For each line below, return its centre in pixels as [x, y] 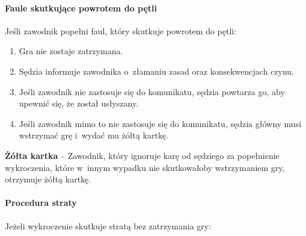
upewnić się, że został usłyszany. [79, 103]
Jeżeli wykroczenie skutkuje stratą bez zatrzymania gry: [108, 225]
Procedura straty [41, 203]
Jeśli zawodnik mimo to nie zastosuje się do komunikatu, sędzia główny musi [160, 123]
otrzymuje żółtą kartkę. [48, 179]
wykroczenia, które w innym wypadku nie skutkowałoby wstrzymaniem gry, [145, 167]
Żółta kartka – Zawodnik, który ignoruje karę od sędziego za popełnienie [142, 155]
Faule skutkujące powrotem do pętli [81, 8]
